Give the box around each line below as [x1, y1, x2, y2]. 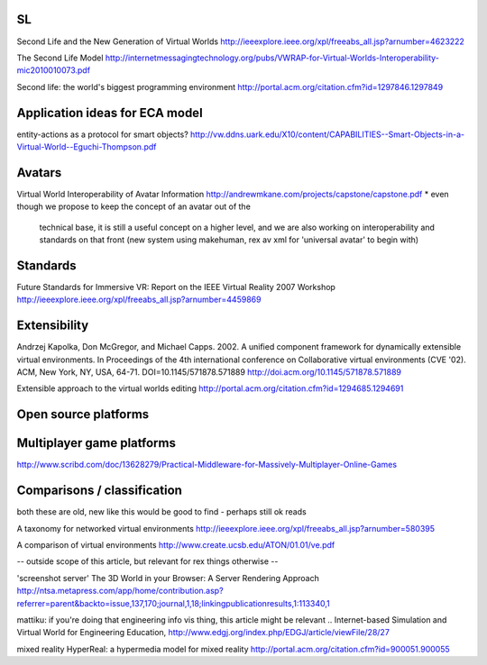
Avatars [16, 165, 62, 180]
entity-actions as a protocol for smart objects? [16, 129, 188, 140]
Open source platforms [16, 406, 150, 423]
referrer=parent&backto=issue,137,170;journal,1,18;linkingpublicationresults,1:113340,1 [16, 597, 330, 608]
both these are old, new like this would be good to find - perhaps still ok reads [16, 506, 307, 517]
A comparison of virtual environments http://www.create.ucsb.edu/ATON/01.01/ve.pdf [16, 540, 335, 551]
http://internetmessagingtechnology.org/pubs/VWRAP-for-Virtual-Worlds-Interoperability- [105, 52, 439, 63]
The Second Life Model [16, 52, 104, 63]
